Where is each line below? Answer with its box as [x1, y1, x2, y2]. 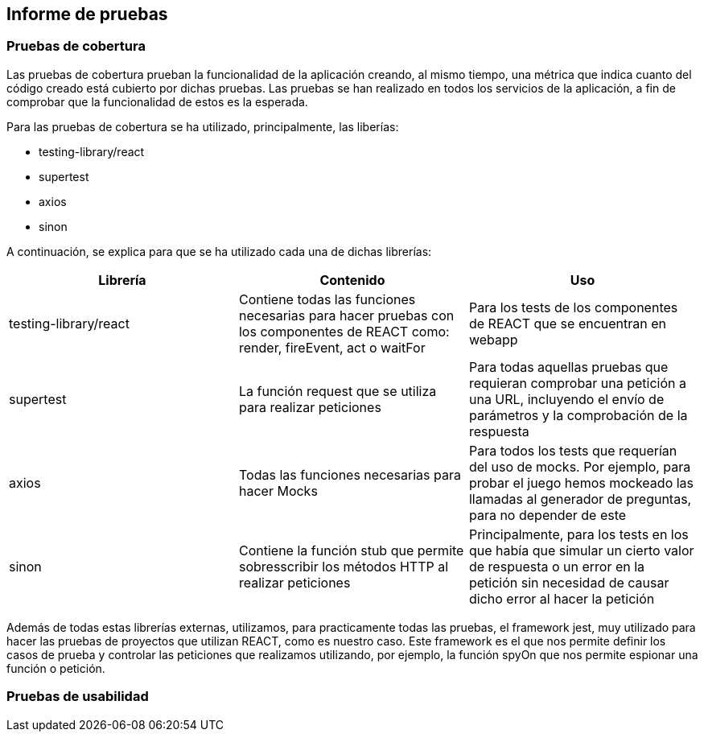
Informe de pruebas [6, 4, 168, 24]
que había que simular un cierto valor [468, 542, 694, 559]
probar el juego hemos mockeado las [468, 474, 694, 491]
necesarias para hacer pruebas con [238, 307, 455, 324]
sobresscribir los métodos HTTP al [238, 558, 449, 575]
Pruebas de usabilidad [6, 688, 149, 705]
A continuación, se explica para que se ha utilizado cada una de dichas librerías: [6, 244, 432, 258]
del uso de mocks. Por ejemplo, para [468, 458, 691, 475]
